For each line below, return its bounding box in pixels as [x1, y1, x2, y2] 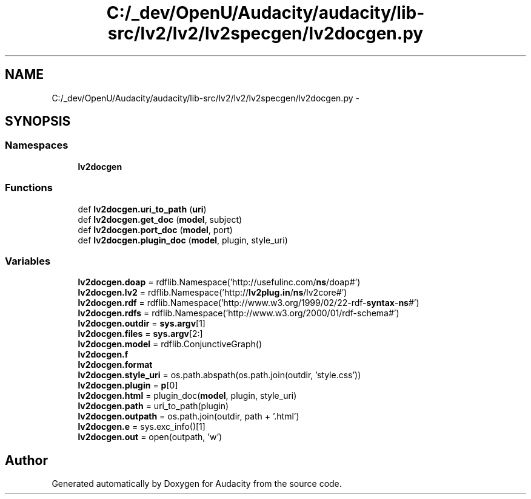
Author [5, 452, 48, 468]
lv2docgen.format [78, 359, 153, 370]
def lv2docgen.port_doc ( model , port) [78, 224, 233, 235]
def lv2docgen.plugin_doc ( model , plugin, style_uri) [78, 234, 288, 245]
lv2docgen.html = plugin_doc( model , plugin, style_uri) [78, 390, 297, 401]
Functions [5, 182, 53, 194]
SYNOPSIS [5, 114, 71, 129]
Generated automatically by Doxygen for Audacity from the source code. [52, 478, 342, 489]
